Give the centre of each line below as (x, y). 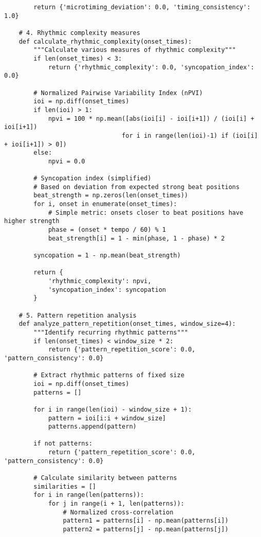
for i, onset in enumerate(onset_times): (105, 204)
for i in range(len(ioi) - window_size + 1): (113, 409)
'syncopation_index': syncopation (107, 290)
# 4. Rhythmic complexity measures (79, 33)
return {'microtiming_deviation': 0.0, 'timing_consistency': (142, 7)
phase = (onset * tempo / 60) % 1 (107, 230)
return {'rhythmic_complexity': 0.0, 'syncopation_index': (151, 67)
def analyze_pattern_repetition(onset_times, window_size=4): (127, 324)
